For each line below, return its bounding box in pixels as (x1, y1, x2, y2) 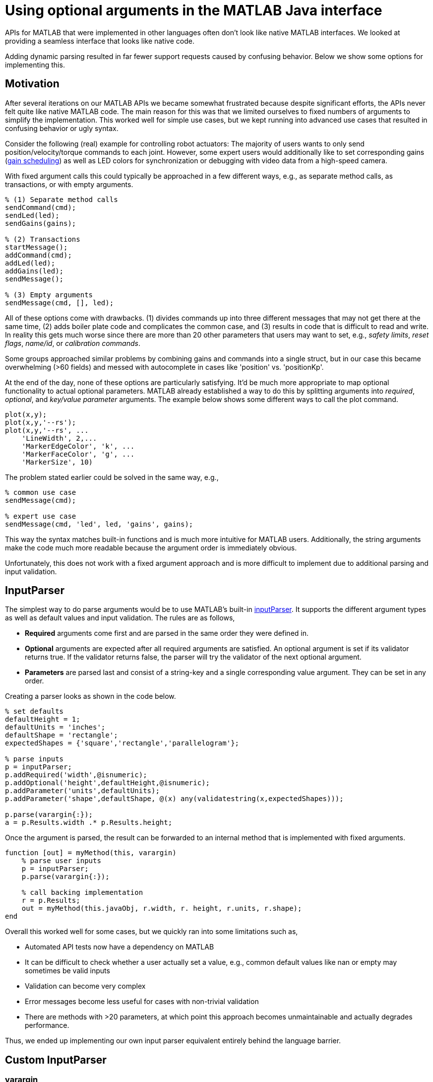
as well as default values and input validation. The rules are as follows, (5, 613, 235, 622)
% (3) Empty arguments (5, 290, 93, 299)
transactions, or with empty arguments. (5, 180, 133, 189)
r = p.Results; (21, 896, 80, 905)
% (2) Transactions (5, 235, 80, 243)
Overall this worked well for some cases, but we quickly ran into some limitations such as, (5, 927, 298, 936)
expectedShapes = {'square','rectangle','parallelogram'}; (5, 739, 240, 747)
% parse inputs (5, 755, 64, 763)
